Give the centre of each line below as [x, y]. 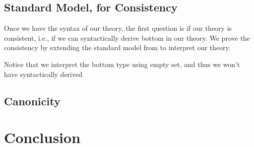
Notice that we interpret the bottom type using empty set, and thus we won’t [122, 64]
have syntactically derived [43, 74]
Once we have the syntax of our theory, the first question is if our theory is [118, 28]
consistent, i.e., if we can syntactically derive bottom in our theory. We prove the [127, 37]
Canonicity [32, 101]
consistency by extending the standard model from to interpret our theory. [117, 47]
